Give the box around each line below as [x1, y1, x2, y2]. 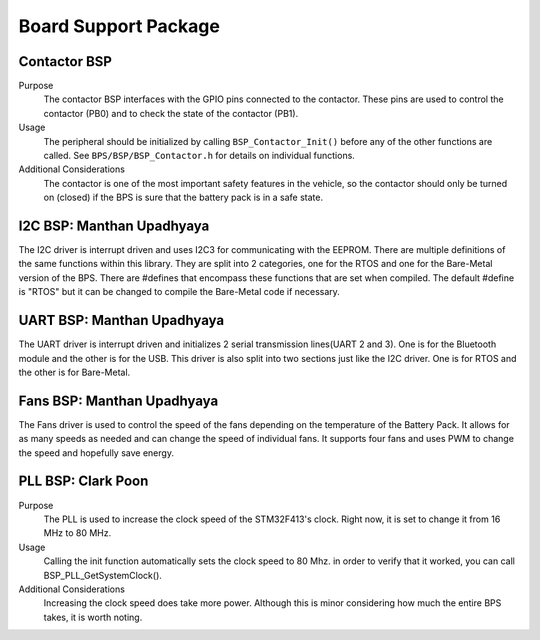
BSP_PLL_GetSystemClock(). [43, 569, 162, 581]
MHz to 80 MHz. [43, 527, 112, 539]
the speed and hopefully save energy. [18, 446, 175, 459]
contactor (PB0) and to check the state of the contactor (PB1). [43, 107, 299, 119]
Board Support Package [18, 15, 220, 37]
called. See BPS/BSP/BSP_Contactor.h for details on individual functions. [43, 150, 355, 162]
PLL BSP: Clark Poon [18, 473, 149, 490]
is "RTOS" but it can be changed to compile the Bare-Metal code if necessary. [18, 286, 340, 298]
